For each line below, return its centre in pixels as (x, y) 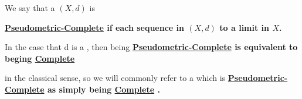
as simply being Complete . (104, 89)
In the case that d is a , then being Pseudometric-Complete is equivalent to (151, 47)
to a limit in (245, 27)
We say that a (30, 8)
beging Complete (40, 58)
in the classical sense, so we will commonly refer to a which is (115, 78)
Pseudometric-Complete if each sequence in (95, 27)
